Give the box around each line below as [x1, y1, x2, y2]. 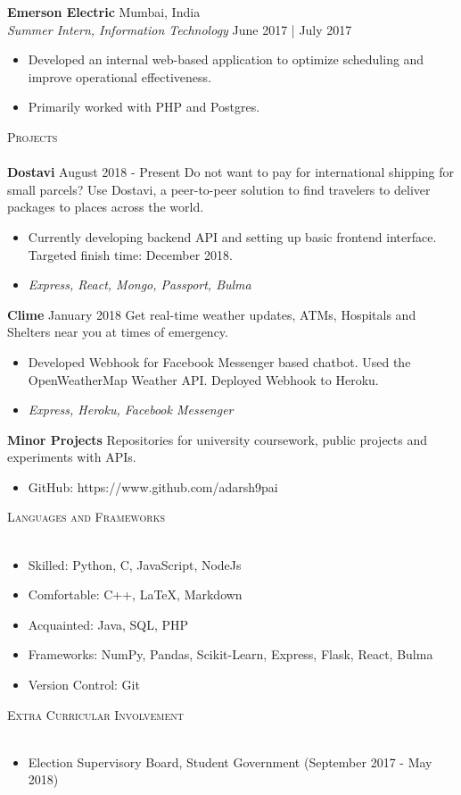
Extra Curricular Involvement [7, 705, 184, 724]
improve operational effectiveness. [28, 67, 211, 86]
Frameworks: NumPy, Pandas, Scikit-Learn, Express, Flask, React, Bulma [28, 645, 433, 664]
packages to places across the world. [7, 197, 204, 216]
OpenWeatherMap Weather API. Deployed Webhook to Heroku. [28, 370, 379, 389]
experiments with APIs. [7, 448, 136, 466]
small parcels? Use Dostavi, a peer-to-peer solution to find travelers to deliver [7, 180, 431, 198]
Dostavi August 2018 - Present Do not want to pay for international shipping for [7, 163, 454, 181]
